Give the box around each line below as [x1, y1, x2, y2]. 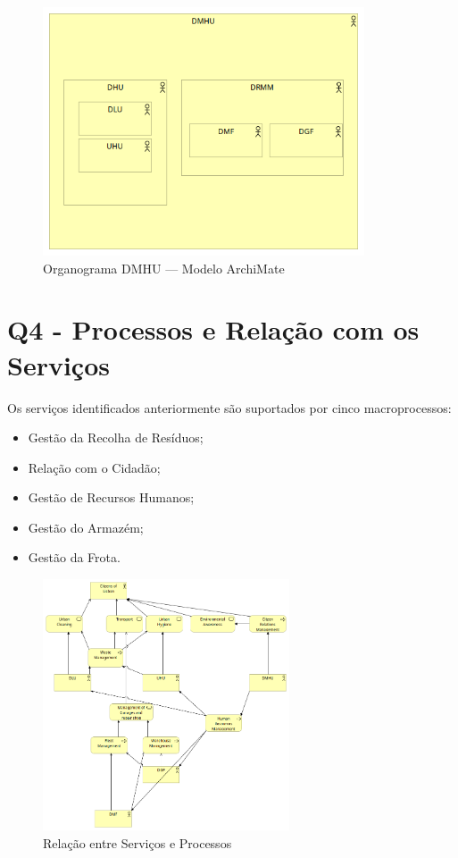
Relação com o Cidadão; [28, 458, 161, 476]
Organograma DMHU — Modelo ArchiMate [43, 258, 285, 277]
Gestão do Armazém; [28, 517, 144, 536]
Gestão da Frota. [28, 548, 121, 567]
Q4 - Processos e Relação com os [7, 311, 420, 348]
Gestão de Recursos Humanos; [28, 488, 195, 507]
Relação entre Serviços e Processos [43, 833, 232, 852]
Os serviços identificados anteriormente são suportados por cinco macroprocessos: [7, 398, 452, 416]
